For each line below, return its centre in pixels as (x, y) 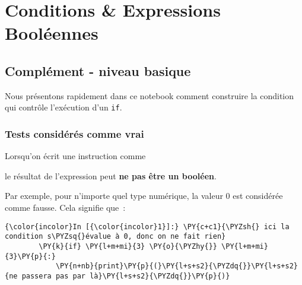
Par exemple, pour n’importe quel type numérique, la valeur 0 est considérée (144, 196)
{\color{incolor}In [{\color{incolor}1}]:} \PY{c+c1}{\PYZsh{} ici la (147, 227)
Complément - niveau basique (98, 70)
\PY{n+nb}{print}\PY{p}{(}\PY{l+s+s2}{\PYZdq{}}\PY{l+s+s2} (177, 266)
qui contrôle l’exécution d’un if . (63, 107)
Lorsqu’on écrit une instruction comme (75, 156)
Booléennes (52, 33)
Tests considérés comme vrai (74, 133)
